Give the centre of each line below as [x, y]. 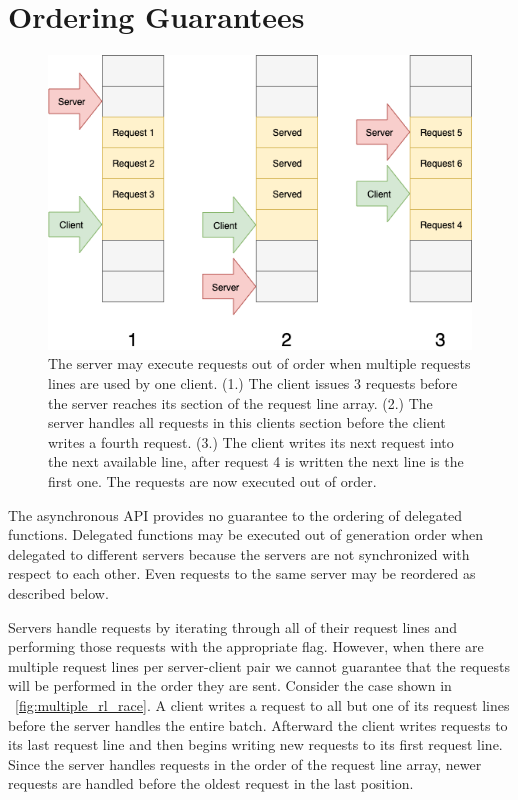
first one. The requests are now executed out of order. [212, 481]
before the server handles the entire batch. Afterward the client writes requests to [258, 724]
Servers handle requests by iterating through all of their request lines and [233, 626]
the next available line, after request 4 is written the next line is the [256, 461]
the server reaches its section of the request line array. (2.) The [240, 402]
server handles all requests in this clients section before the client [247, 422]
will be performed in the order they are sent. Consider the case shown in [230, 685]
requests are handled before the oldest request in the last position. [211, 783]
